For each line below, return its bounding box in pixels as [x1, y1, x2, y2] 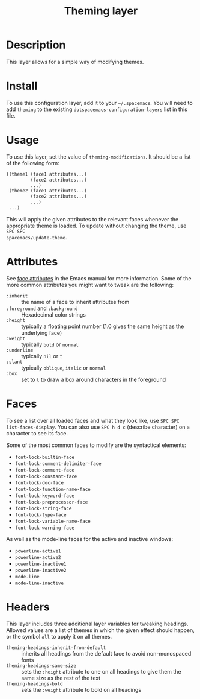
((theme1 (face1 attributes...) [6, 171, 87, 177]
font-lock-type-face [14, 511, 67, 518]
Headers [6, 600, 50, 613]
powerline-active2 [14, 554, 61, 560]
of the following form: [6, 159, 60, 166]
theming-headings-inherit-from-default [6, 644, 106, 651]
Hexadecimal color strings [21, 311, 86, 318]
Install [6, 80, 38, 93]
